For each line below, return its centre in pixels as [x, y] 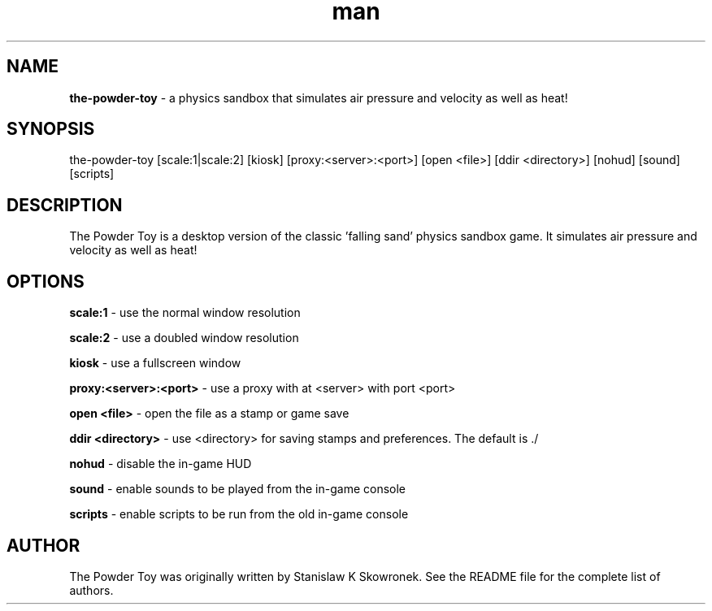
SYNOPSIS [51, 129]
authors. [91, 590]
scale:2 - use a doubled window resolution [184, 338]
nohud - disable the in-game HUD [161, 464]
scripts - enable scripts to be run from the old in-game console [239, 514]
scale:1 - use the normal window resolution [185, 313]
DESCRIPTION [65, 205]
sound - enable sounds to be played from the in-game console [238, 489]
